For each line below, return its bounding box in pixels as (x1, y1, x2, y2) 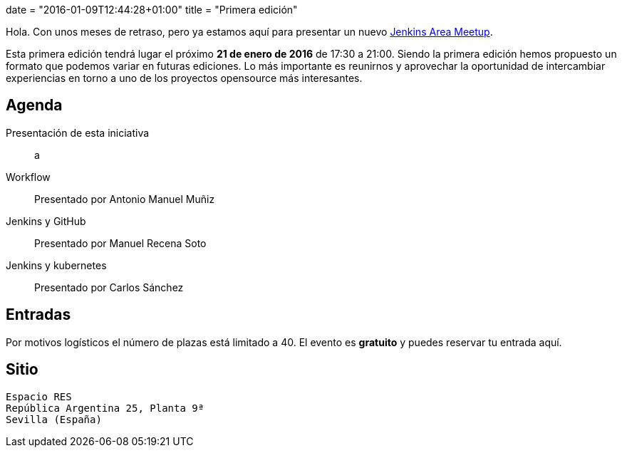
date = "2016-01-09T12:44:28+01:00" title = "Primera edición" (6, 4, 298, 16)
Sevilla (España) (6, 413, 102, 425)
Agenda (6, 96, 63, 115)
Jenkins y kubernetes (6, 259, 107, 271)
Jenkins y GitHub (6, 214, 86, 227)
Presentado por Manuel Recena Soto (34, 236, 207, 249)
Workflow (6, 170, 51, 183)
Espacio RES (6, 390, 72, 402)
